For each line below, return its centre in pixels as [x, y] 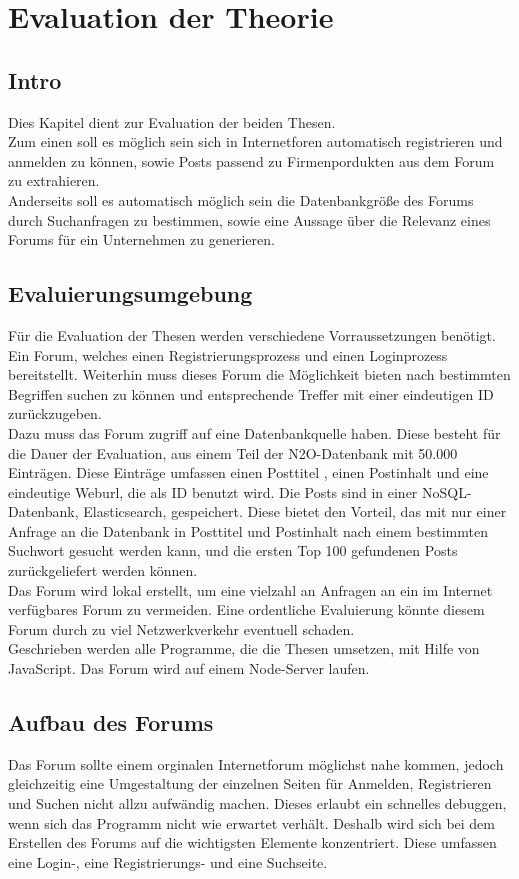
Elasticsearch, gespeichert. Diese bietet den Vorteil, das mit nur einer [295, 511]
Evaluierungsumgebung [130, 293]
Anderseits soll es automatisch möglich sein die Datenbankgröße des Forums [241, 199]
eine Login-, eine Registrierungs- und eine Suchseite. [168, 861]
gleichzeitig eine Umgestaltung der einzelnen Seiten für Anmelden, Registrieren [250, 783]
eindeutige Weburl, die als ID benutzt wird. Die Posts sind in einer [213, 491]
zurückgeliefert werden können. [103, 570]
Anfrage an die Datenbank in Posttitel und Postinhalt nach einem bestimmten [248, 530]
